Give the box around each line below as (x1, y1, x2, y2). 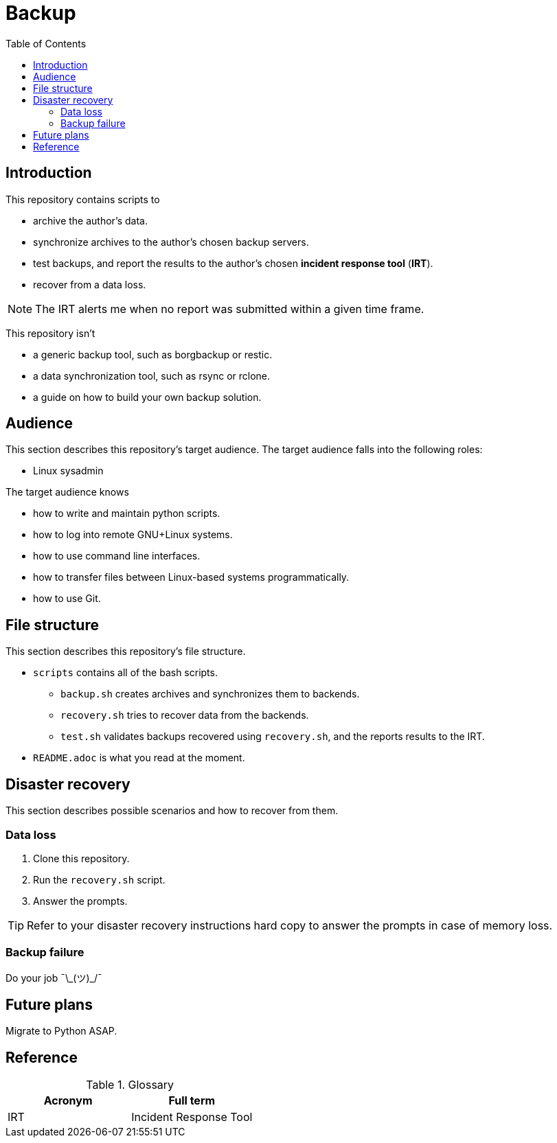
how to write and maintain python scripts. (33, 507, 220, 520)
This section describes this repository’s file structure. (5, 645, 246, 658)
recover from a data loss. (33, 278, 146, 290)
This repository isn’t (5, 327, 95, 339)
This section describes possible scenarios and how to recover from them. (5, 805, 339, 817)
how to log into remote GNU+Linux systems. (33, 529, 233, 541)
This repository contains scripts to (5, 193, 160, 205)
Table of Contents (5, 37, 87, 49)
